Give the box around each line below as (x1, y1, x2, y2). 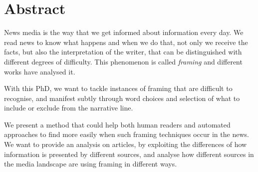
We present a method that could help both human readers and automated (4, 119, 231, 129)
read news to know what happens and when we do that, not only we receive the (4, 36, 248, 47)
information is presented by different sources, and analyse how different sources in (4, 148, 254, 159)
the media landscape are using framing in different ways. (4, 158, 177, 169)
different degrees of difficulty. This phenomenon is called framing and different (4, 56, 243, 66)
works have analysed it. (4, 66, 75, 76)
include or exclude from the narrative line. (4, 102, 133, 113)
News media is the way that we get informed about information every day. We (4, 27, 244, 37)
